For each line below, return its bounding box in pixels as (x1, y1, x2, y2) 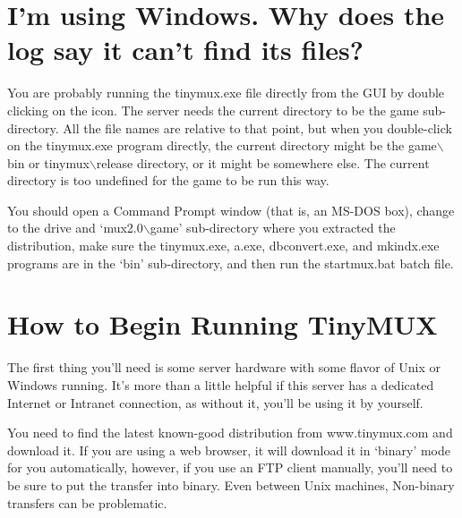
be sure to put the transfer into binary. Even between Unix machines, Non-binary (7, 475, 455, 494)
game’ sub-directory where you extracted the (150, 218, 396, 237)
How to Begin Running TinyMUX (7, 306, 438, 343)
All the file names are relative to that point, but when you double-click (63, 118, 452, 137)
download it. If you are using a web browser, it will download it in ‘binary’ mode (7, 440, 451, 459)
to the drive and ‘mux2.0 (7, 218, 143, 237)
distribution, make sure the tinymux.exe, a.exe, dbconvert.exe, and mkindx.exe (7, 236, 440, 255)
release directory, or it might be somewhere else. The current (96, 153, 430, 172)
